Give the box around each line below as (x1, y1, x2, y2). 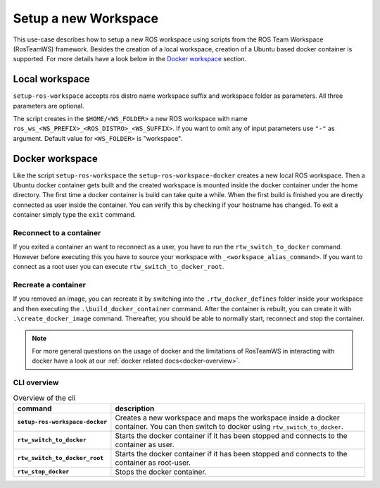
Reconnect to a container (13, 228, 101, 238)
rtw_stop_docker (17, 468, 70, 475)
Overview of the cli (13, 393, 76, 403)
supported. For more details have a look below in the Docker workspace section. (13, 55, 247, 63)
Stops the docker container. (115, 467, 207, 477)
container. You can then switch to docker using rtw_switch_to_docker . (115, 421, 344, 431)
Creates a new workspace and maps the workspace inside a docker (115, 413, 341, 423)
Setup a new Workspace (13, 11, 158, 26)
